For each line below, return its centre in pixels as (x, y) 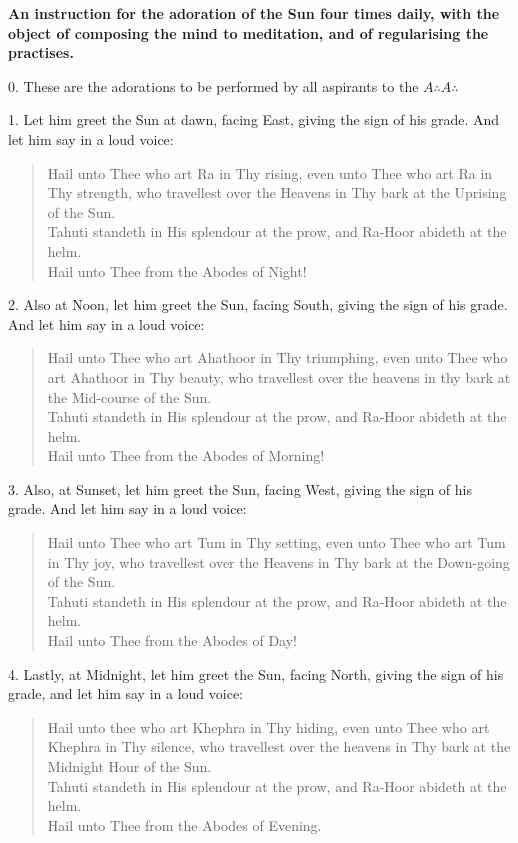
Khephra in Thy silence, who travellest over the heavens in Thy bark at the (279, 746)
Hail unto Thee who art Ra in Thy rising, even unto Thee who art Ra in (270, 172)
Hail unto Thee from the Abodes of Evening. (184, 824)
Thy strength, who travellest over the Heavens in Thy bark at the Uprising (277, 192)
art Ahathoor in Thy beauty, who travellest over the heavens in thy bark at (279, 376)
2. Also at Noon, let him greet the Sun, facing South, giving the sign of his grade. (258, 304)
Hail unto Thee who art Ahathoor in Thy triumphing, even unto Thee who (277, 357)
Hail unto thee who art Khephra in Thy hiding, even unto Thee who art (268, 726)
